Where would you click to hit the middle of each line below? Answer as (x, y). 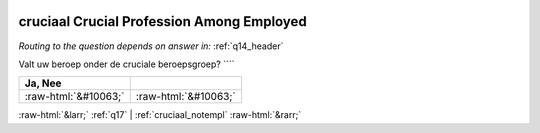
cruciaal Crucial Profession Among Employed (162, 21)
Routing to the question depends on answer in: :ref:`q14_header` (151, 46)
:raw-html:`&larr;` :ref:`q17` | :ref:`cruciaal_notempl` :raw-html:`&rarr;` (160, 115)
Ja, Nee (43, 83)
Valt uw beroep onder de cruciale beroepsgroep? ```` (126, 64)
